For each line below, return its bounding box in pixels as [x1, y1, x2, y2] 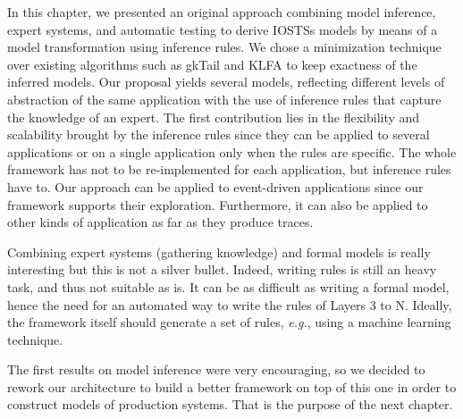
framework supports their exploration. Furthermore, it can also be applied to [7, 195, 428, 214]
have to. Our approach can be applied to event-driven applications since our [7, 177, 424, 196]
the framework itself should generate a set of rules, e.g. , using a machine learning [7, 313, 451, 331]
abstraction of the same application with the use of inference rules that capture [7, 89, 442, 108]
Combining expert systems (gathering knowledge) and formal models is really [7, 242, 431, 261]
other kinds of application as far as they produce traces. [7, 213, 314, 231]
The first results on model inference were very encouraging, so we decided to [7, 360, 425, 379]
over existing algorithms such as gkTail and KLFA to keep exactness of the [7, 54, 417, 73]
